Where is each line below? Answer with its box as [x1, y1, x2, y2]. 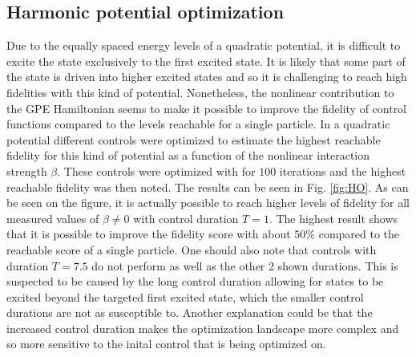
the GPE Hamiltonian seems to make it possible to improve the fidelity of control [6, 99, 407, 116]
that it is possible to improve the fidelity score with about [6, 225, 291, 242]
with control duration [133, 209, 239, 226]
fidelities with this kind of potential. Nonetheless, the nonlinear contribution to [6, 83, 394, 100]
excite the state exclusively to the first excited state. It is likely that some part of [6, 52, 406, 69]
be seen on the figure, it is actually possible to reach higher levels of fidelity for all [6, 194, 410, 211]
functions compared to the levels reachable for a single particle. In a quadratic [6, 116, 390, 132]
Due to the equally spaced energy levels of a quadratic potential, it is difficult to [6, 37, 401, 54]
